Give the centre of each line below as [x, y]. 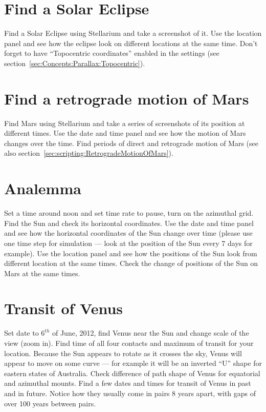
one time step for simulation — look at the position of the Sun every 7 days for [128, 243]
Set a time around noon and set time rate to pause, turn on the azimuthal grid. [129, 213]
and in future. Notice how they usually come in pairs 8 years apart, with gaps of [130, 393]
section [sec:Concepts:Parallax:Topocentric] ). [75, 63]
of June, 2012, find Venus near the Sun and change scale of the [150, 333]
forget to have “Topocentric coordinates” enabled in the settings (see [112, 53]
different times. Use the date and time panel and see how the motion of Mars [125, 133]
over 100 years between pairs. [50, 403]
